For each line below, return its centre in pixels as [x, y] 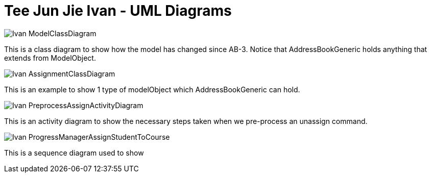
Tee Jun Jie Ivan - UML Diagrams [118, 11]
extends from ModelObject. [50, 58]
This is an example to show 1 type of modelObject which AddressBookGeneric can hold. [152, 89]
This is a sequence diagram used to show [74, 153]
